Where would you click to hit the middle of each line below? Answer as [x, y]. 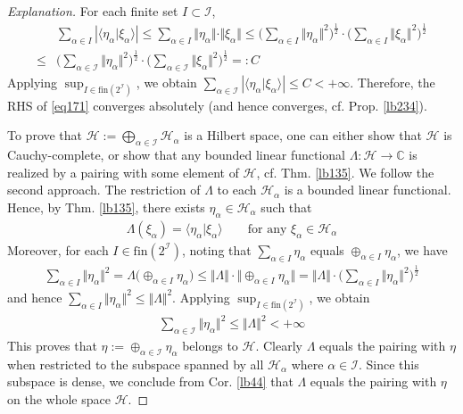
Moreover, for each [58, 249]
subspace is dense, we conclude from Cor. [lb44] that [150, 381]
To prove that [45, 135]
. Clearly [279, 345]
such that [286, 207]
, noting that [216, 249]
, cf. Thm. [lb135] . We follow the [345, 172]
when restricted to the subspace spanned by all [136, 364]
